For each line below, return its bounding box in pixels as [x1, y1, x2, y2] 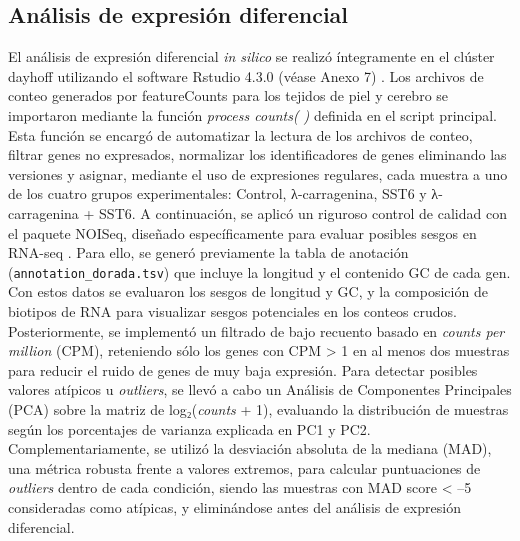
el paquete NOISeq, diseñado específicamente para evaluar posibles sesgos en [8, 222, 477, 243]
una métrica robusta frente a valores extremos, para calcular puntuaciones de [8, 457, 481, 478]
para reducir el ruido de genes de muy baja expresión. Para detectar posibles [8, 359, 478, 380]
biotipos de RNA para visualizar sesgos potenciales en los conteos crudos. [8, 300, 457, 321]
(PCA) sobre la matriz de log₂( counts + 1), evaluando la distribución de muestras [8, 398, 509, 419]
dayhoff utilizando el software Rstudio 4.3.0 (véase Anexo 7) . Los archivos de [8, 65, 484, 86]
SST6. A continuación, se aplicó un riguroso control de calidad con [99, 202, 507, 223]
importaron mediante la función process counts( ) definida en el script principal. [8, 104, 497, 125]
